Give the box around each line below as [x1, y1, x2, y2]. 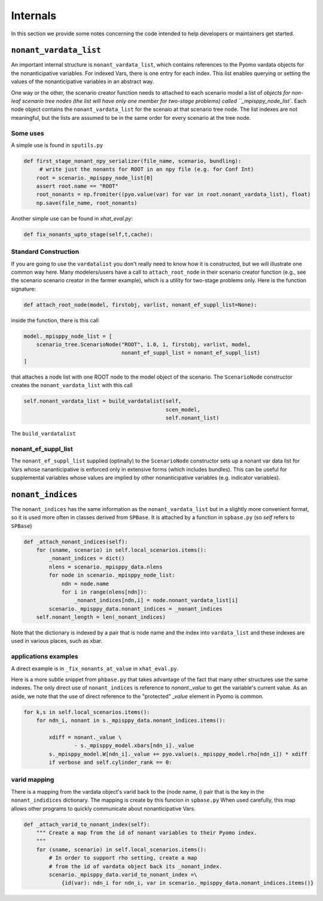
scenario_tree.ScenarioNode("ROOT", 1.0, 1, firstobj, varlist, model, [36, 341, 251, 348]
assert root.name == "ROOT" [36, 183, 119, 190]
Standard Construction [11, 247, 80, 256]
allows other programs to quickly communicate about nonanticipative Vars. [11, 805, 196, 812]
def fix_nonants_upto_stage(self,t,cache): [23, 231, 154, 238]
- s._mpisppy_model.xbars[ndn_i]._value [74, 742, 194, 749]
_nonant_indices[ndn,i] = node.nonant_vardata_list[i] [74, 597, 239, 604]
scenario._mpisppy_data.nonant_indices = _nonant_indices [48, 605, 223, 612]
